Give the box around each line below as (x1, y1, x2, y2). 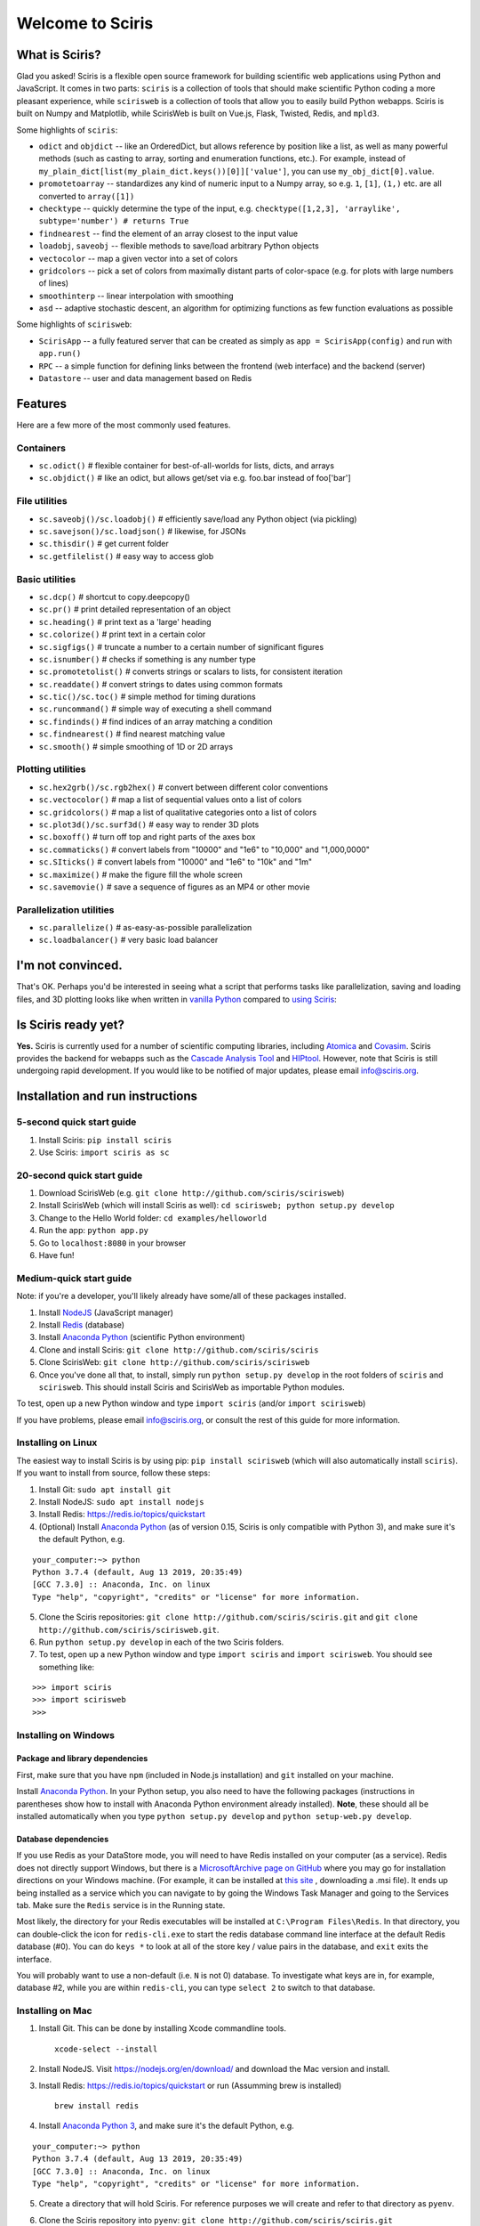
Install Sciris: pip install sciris (38, 1134, 172, 1145)
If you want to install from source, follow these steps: (16, 1467, 211, 1478)
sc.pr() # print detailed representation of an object (38, 604, 231, 614)
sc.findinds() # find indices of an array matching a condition (38, 716, 273, 727)
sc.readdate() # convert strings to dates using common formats (38, 678, 284, 689)
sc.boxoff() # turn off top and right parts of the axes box (38, 832, 256, 842)
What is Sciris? (16, 47, 101, 62)
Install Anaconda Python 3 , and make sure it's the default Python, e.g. (38, 2120, 295, 2132)
